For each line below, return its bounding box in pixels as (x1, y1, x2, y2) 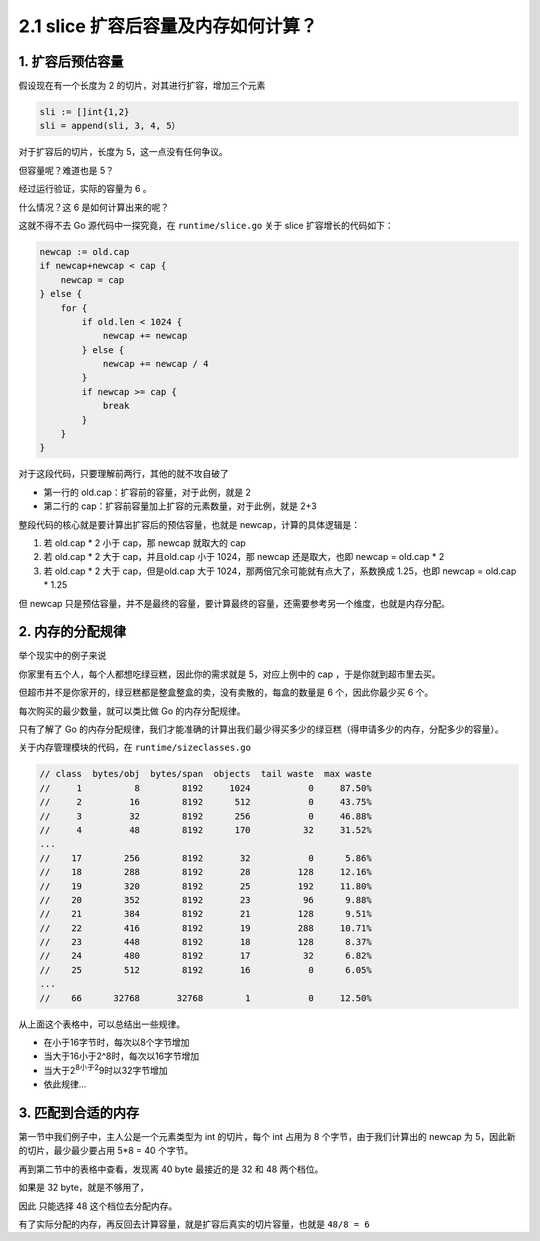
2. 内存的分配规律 (18, 623, 127, 640)
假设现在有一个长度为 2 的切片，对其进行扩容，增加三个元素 (18, 80, 266, 92)
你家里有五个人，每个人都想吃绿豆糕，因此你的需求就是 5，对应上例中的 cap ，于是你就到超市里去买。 (18, 668, 441, 680)
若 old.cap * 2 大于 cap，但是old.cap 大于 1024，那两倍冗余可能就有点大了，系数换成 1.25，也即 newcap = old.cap (43, 565, 517, 577)
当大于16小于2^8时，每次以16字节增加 (43, 1050, 200, 1062)
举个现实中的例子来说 (18, 650, 107, 662)
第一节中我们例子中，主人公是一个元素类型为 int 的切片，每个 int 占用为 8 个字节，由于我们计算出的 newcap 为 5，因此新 (18, 1131, 516, 1143)
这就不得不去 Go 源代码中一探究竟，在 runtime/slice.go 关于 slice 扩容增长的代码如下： (18, 219, 394, 231)
